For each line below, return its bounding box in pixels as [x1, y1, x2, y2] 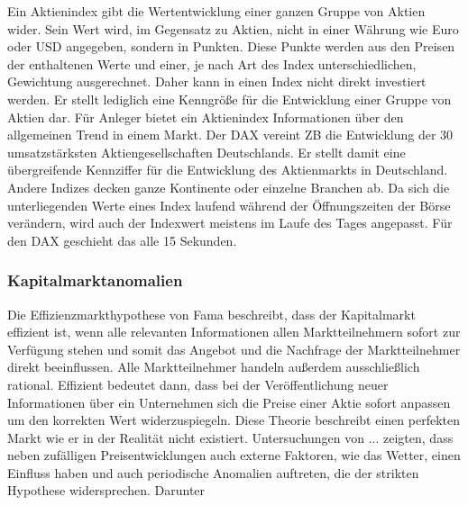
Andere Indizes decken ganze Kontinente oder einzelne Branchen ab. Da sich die [7, 177, 450, 196]
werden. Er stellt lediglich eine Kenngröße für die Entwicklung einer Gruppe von [7, 89, 452, 108]
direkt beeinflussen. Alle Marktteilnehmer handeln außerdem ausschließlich [7, 357, 420, 376]
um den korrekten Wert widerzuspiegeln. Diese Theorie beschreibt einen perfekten [7, 410, 460, 429]
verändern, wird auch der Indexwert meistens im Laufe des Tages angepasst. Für [7, 213, 453, 232]
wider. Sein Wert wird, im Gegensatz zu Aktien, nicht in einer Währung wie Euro [7, 19, 459, 38]
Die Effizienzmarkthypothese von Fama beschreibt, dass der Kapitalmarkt [7, 304, 416, 323]
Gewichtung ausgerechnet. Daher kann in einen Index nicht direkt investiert [7, 72, 427, 91]
